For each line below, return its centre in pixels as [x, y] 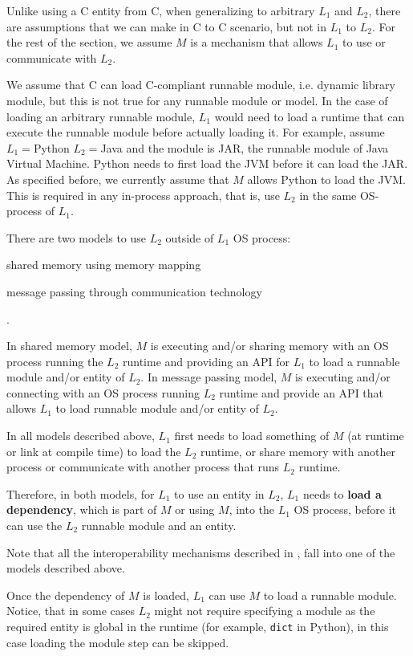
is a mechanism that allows [257, 42]
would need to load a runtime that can [310, 116]
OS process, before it [345, 509]
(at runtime [376, 436]
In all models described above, [81, 436]
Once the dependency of [66, 595]
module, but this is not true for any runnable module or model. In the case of [197, 100]
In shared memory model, [69, 346]
